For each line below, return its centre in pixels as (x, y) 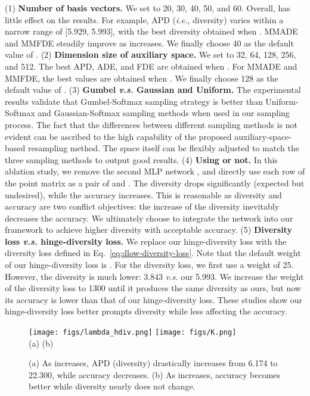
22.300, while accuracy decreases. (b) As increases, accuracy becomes (155, 374)
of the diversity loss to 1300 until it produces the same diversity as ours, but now (153, 288)
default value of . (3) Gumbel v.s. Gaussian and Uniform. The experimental (153, 90)
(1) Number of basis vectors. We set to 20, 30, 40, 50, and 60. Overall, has (148, 8)
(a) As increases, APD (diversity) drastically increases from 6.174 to (153, 363)
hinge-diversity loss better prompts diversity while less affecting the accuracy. (146, 311)
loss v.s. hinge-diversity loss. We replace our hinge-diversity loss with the (146, 241)
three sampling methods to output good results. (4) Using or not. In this (141, 159)
